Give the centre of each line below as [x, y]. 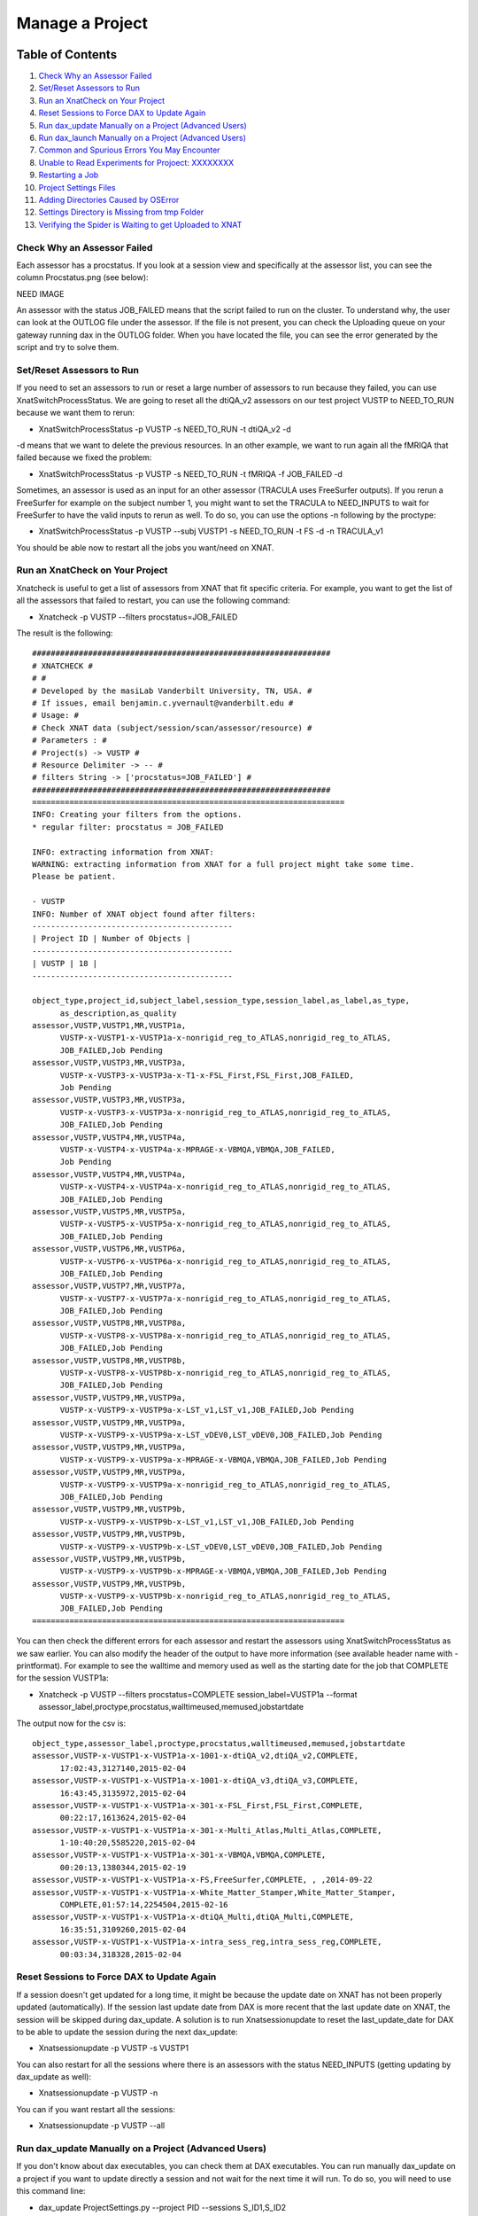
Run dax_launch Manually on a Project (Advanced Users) [143, 138]
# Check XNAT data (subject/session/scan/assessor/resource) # [172, 728]
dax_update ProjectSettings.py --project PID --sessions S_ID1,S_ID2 [162, 2207]
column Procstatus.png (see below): [83, 277]
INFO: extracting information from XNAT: [123, 852]
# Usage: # [56, 715]
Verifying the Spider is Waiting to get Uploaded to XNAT [140, 224]
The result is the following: [65, 633]
